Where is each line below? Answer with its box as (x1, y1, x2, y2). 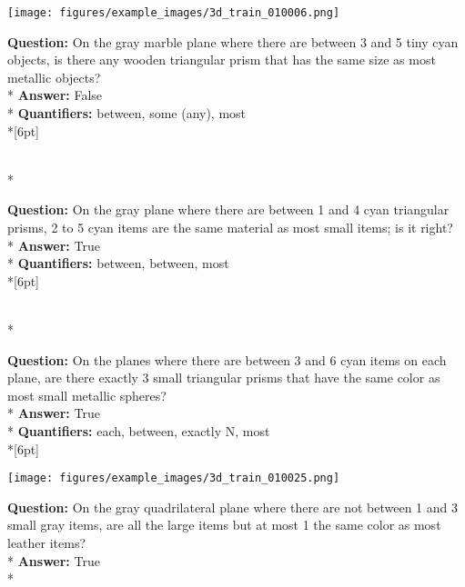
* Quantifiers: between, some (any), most (7, 104, 247, 123)
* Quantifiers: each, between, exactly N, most (7, 421, 270, 440)
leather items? (7, 532, 86, 552)
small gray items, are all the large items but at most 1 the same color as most (7, 515, 441, 534)
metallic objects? (7, 67, 101, 86)
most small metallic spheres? (7, 385, 167, 404)
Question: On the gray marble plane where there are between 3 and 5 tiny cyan (7, 32, 459, 51)
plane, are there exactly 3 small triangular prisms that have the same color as (7, 368, 440, 387)
